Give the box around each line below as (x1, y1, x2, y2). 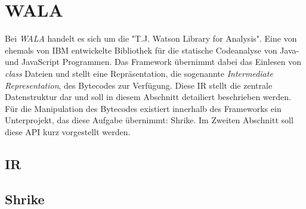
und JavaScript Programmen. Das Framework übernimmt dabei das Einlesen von (5, 55, 301, 68)
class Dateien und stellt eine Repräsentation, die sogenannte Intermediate (5, 67, 273, 79)
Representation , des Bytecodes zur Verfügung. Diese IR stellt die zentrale (5, 79, 273, 91)
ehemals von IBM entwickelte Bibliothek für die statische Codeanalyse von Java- (5, 43, 299, 56)
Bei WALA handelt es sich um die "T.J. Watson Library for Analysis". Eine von (5, 32, 297, 45)
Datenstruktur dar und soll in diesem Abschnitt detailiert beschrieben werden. (5, 91, 291, 103)
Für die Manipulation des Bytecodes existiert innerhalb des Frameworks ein (5, 102, 282, 114)
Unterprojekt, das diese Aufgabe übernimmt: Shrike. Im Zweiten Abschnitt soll (5, 114, 293, 126)
